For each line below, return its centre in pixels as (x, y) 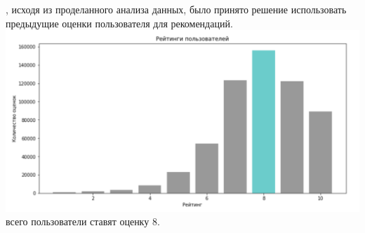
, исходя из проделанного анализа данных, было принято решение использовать (176, 9)
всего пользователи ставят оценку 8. (83, 221)
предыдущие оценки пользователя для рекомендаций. (119, 23)
